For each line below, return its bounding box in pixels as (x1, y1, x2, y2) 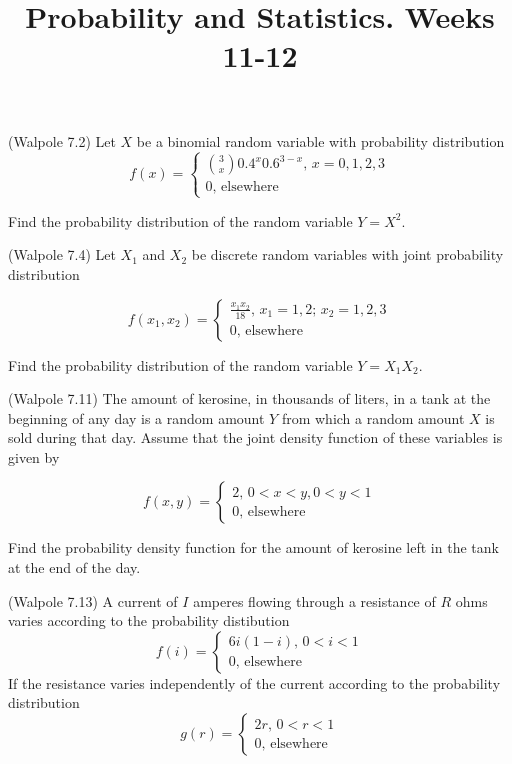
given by (8, 446, 60, 467)
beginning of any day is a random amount (8, 407, 265, 428)
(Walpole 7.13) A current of (8, 590, 178, 611)
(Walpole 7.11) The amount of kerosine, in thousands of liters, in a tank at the (8, 388, 491, 409)
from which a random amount (281, 407, 465, 428)
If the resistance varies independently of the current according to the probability (8, 672, 501, 693)
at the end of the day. (8, 557, 141, 578)
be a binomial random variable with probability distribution (136, 130, 505, 151)
